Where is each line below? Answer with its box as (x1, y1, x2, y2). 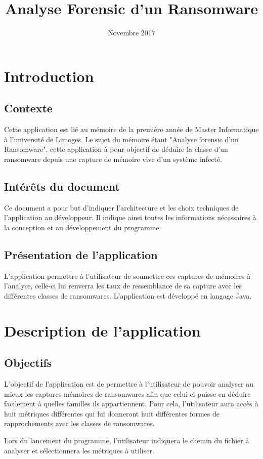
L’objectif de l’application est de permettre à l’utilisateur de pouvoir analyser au (4, 379, 253, 389)
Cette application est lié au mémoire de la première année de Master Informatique (4, 124, 259, 135)
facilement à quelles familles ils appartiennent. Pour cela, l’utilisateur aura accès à (4, 398, 258, 409)
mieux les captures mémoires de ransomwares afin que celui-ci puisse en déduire (4, 388, 251, 399)
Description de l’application (4, 320, 201, 341)
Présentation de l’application (4, 246, 158, 262)
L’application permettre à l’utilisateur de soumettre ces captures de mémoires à (4, 270, 251, 281)
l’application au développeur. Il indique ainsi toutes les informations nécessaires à (4, 212, 256, 223)
